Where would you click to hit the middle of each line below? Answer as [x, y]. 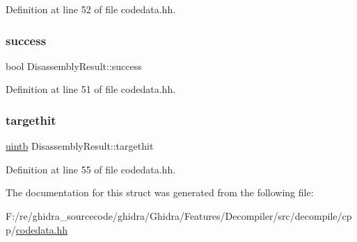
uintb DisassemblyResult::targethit [80, 146]
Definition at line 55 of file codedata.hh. [91, 169]
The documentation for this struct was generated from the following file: [160, 192]
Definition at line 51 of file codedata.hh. [91, 89]
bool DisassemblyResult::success [74, 66]
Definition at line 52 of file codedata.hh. [91, 9]
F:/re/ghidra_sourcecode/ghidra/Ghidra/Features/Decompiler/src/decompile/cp [179, 216]
